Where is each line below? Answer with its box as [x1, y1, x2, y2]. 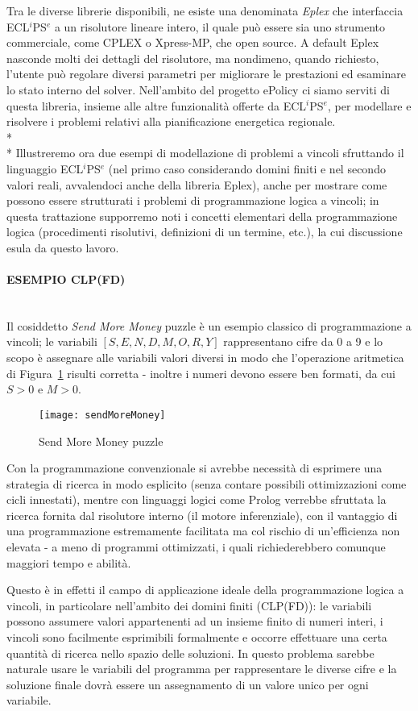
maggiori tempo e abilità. [6, 554, 131, 571]
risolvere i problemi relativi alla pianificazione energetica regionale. [6, 113, 336, 130]
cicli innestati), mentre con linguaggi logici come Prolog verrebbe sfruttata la [6, 491, 387, 508]
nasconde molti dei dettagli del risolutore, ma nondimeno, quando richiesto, [6, 49, 379, 66]
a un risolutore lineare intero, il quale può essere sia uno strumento [54, 18, 386, 35]
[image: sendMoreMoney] [39, 409, 166, 421]
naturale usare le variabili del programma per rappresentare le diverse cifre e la [6, 660, 397, 677]
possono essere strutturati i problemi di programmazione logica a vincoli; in [6, 192, 379, 209]
